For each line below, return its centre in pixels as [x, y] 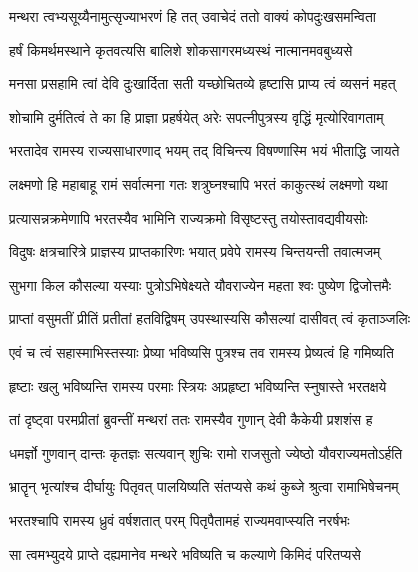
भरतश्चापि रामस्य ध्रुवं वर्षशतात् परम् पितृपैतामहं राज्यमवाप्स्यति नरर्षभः [179, 519]
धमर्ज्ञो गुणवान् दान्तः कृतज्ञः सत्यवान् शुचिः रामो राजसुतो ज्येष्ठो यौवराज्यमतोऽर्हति [206, 452]
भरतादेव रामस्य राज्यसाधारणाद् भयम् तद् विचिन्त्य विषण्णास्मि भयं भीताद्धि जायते [204, 150]
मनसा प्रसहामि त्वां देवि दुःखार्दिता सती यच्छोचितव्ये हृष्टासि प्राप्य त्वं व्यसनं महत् [202, 83]
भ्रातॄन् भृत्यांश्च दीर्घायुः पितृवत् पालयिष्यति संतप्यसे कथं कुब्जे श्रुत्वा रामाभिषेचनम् [204, 486]
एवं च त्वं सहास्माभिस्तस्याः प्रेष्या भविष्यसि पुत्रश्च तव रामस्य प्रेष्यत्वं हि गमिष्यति [201, 351]
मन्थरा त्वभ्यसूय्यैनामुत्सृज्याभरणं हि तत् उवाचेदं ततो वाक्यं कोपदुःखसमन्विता [193, 16]
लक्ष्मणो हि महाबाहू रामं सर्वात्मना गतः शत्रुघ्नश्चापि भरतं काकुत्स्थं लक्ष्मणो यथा [198, 183]
